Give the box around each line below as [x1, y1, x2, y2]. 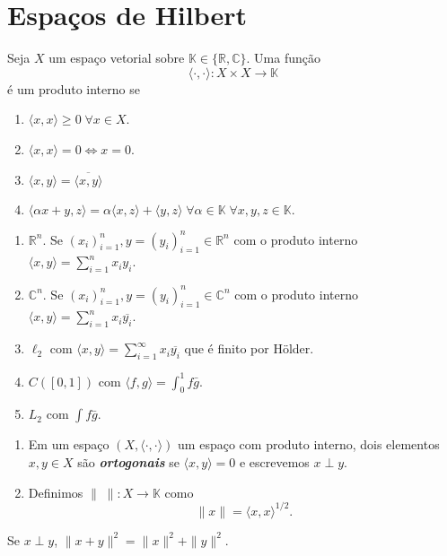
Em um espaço [28, 435, 110, 454]
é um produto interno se [7, 79, 140, 98]
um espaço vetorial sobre [48, 48, 185, 67]
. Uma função [246, 48, 321, 67]
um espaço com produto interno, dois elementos [178, 435, 440, 454]
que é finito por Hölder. [184, 339, 314, 358]
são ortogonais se [77, 452, 180, 471]
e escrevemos [239, 452, 310, 471]
